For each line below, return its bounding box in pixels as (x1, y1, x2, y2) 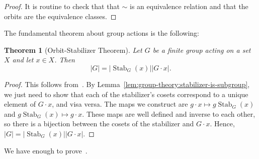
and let (12, 54, 34, 65)
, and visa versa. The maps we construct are (52, 99, 188, 109)
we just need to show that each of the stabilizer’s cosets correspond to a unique (4, 89, 248, 99)
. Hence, (210, 118, 235, 129)
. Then (54, 54, 75, 65)
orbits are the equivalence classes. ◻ (4, 11, 117, 21)
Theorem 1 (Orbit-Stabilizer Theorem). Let (4, 44, 142, 55)
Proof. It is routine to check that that (4, 1, 120, 11)
